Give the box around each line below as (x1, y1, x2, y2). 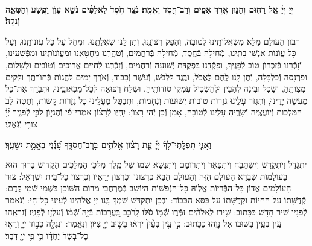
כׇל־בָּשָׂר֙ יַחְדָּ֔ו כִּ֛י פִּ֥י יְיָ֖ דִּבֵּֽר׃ (5, 229, 89, 241)
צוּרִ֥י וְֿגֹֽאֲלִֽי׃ (5, 117, 37, 130)
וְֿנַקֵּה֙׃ (5, 14, 20, 27)
